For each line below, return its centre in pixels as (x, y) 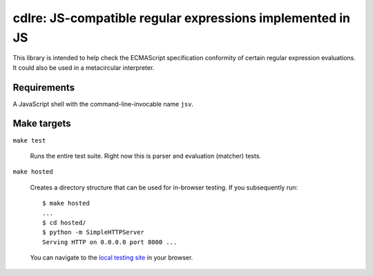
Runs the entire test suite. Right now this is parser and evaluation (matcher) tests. (146, 156)
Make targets (42, 123)
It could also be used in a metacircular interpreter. (84, 67)
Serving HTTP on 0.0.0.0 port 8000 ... (110, 242)
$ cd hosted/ (64, 222)
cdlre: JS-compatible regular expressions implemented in (182, 18)
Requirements (44, 88)
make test (29, 140)
